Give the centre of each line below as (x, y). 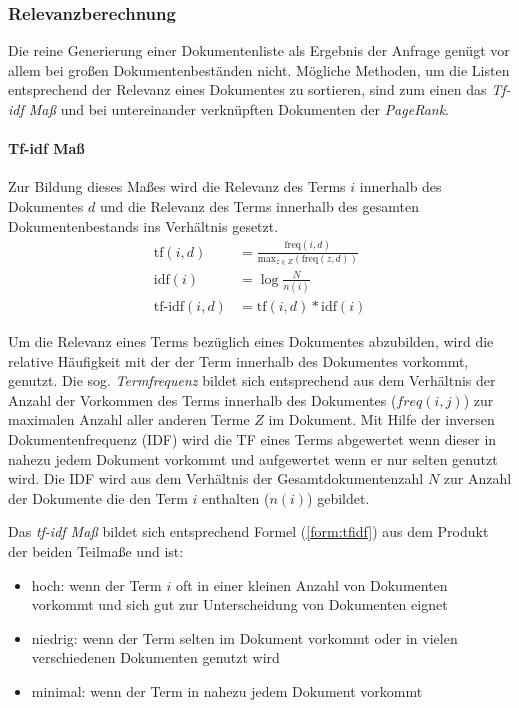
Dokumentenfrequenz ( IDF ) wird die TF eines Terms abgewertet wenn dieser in (252, 439)
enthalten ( (236, 497)
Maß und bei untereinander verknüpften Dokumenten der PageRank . (239, 109)
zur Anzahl (477, 478)
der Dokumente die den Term (98, 497)
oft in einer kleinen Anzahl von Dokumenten (311, 584)
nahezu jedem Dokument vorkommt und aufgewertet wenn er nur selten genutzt (253, 458)
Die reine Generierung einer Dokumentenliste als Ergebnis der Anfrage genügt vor (259, 50)
